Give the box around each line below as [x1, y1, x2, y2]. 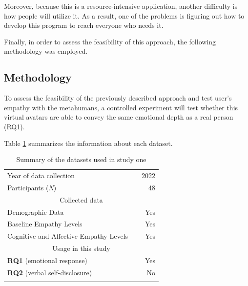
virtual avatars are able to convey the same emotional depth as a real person [4, 112, 233, 122]
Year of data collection [7, 170, 75, 180]
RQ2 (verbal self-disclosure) [7, 267, 92, 277]
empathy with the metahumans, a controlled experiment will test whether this [4, 102, 238, 112]
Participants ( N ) [7, 182, 57, 192]
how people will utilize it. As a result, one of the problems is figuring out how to [4, 10, 245, 20]
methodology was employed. [4, 46, 88, 56]
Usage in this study [52, 243, 110, 253]
